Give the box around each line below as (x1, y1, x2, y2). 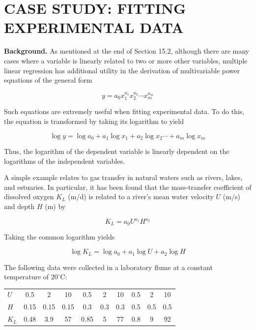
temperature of (4, 271, 49, 282)
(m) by (45, 201, 66, 211)
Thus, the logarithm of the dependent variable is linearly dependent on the (4, 146, 229, 156)
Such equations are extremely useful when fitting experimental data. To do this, (4, 106, 245, 117)
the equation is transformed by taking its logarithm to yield (4, 116, 184, 126)
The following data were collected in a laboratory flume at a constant (4, 262, 213, 272)
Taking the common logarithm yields (4, 232, 115, 242)
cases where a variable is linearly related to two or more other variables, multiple (4, 55, 248, 65)
